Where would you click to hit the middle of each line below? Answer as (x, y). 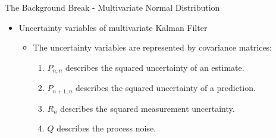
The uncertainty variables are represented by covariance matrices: (153, 47)
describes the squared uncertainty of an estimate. (155, 67)
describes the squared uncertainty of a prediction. (165, 88)
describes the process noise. (106, 128)
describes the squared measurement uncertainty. (148, 108)
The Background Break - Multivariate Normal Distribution (112, 7)
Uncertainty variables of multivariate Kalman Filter (113, 27)
